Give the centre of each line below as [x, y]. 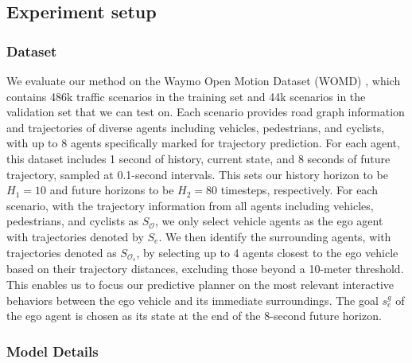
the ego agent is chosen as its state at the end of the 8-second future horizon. [194, 316]
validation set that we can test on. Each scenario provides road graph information [206, 112]
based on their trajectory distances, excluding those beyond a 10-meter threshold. [205, 269]
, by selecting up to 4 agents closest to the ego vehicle [267, 252]
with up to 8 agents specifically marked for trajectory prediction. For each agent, [203, 143]
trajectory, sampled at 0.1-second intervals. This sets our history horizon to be [197, 174]
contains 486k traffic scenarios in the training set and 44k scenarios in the [186, 96]
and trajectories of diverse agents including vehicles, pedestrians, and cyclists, [196, 127]
